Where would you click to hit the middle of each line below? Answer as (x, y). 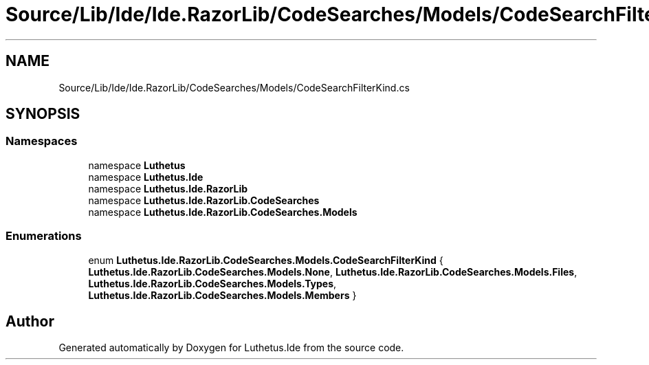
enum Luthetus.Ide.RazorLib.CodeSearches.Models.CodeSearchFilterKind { (266, 260)
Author (30, 321)
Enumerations (44, 236)
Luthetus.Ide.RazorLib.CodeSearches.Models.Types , (212, 283)
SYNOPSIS (43, 114)
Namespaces (42, 141)
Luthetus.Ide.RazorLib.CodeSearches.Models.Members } (222, 295)
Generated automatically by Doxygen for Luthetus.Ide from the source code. (231, 348)
